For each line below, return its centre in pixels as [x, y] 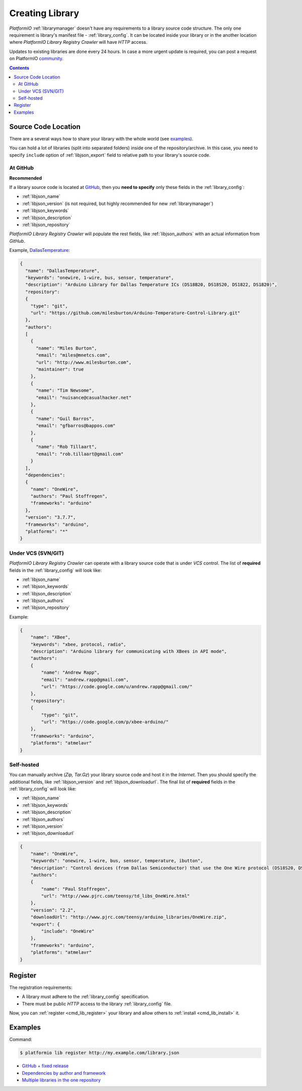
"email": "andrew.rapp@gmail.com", [85, 679]
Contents [19, 67]
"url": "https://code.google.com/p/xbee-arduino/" [105, 722]
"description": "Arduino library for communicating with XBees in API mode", [129, 652]
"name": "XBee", [50, 637]
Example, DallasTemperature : [40, 250]
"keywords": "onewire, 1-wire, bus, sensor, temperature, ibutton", [117, 861]
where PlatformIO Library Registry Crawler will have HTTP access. [78, 42]
